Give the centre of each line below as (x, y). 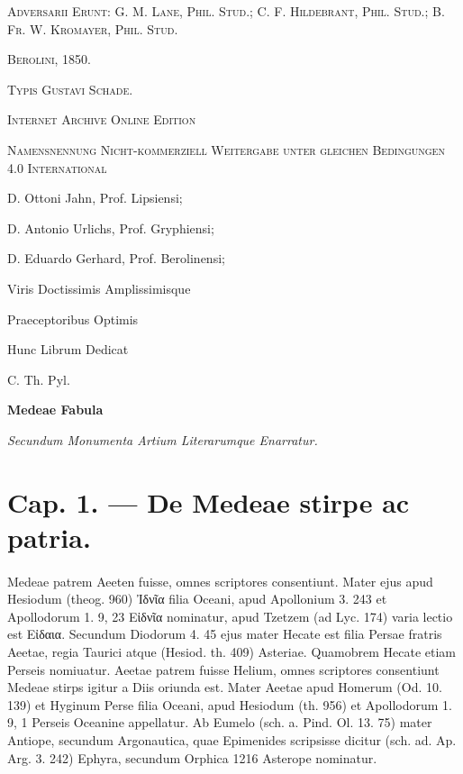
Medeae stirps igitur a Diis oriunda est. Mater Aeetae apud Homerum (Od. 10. (225, 687)
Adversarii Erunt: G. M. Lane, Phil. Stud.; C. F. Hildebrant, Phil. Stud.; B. (226, 11)
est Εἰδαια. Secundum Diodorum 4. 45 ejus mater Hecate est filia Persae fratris (225, 634)
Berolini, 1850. (49, 59)
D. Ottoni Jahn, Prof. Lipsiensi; (95, 198)
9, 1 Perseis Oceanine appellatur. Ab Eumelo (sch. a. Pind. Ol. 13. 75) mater (220, 722)
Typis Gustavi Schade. (70, 89)
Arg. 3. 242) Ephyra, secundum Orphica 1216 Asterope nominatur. (192, 757)
